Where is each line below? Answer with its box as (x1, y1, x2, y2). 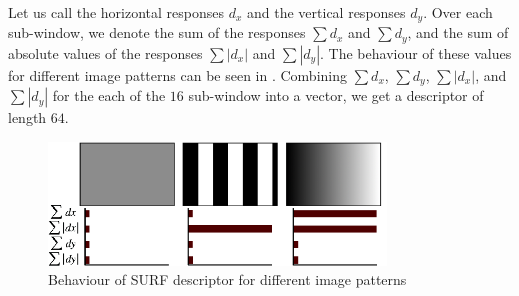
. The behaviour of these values (320, 42, 512, 63)
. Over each (423, 2, 493, 22)
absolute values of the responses (8, 42, 203, 63)
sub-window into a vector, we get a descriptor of (188, 85, 484, 106)
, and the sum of (407, 22, 509, 43)
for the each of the (52, 85, 166, 106)
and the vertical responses (247, 2, 406, 22)
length (8, 107, 47, 128)
